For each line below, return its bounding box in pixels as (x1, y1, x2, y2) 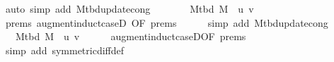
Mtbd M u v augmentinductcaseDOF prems (15, 29, 246, 44)
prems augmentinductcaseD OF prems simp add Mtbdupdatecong (5, 15, 328, 30)
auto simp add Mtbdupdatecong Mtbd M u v (5, 1, 254, 15)
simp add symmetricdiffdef (5, 42, 125, 57)
